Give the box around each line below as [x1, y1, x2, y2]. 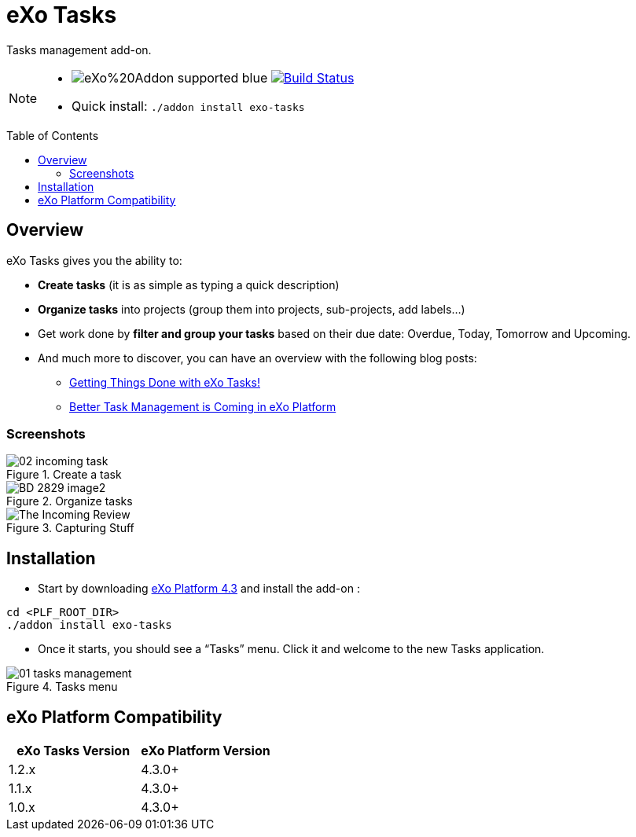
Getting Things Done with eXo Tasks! [69, 375, 260, 389]
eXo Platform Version [141, 743, 270, 759]
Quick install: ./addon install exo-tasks [72, 97, 305, 114]
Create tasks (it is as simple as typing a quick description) [38, 277, 340, 292]
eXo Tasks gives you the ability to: [6, 253, 182, 267]
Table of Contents [6, 128, 99, 142]
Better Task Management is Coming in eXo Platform [69, 399, 336, 413]
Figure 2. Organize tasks [6, 494, 133, 508]
